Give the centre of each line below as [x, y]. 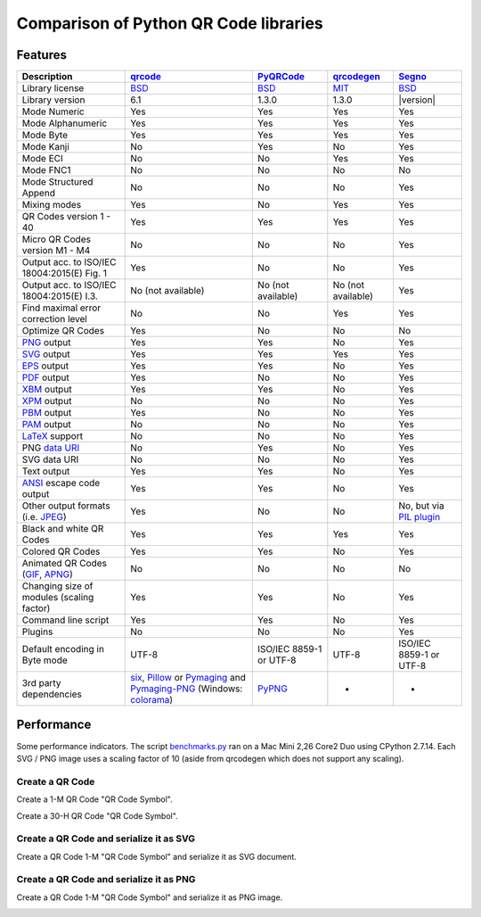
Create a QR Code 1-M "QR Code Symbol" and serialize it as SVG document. [157, 856]
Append [38, 194]
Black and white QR [63, 529]
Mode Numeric [53, 112]
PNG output [46, 343]
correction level [55, 319]
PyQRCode [281, 77]
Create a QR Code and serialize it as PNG [106, 880]
